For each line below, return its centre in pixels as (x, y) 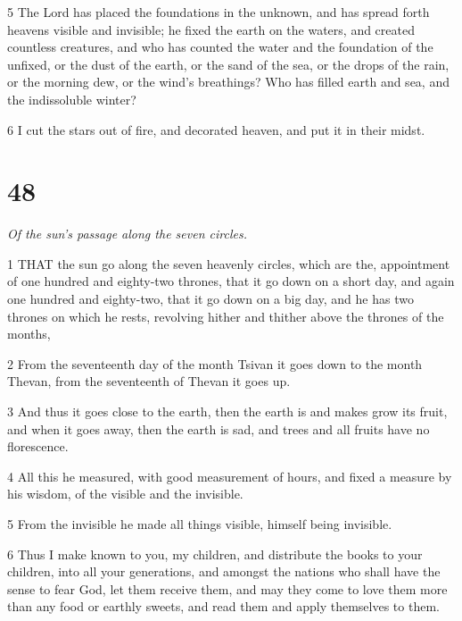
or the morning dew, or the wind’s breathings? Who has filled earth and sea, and (228, 82)
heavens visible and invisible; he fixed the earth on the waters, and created (211, 29)
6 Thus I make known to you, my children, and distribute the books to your (215, 554)
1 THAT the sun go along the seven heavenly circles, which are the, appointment (229, 263)
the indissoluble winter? (72, 99)
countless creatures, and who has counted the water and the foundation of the (220, 47)
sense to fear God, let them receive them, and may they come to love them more (227, 588)
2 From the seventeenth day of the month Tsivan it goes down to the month (215, 363)
